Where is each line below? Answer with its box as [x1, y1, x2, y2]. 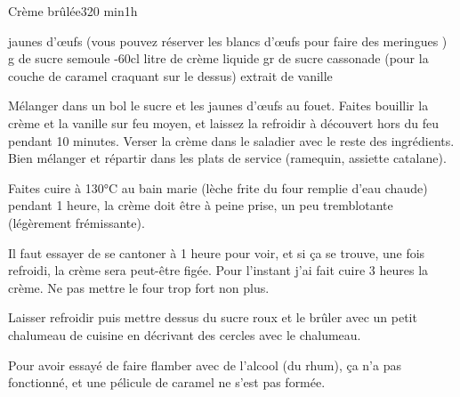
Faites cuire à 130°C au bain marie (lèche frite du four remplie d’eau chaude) [8, 178, 428, 197]
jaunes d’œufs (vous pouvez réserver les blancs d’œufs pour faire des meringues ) [8, 31, 448, 50]
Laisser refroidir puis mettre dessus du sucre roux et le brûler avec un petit [8, 308, 417, 327]
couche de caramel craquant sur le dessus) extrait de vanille [8, 66, 333, 85]
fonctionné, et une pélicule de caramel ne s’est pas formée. [8, 373, 326, 392]
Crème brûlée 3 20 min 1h [8, 2, 138, 20]
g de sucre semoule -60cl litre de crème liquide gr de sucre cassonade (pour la [8, 49, 429, 68]
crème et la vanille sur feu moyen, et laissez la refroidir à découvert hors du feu [8, 113, 439, 132]
